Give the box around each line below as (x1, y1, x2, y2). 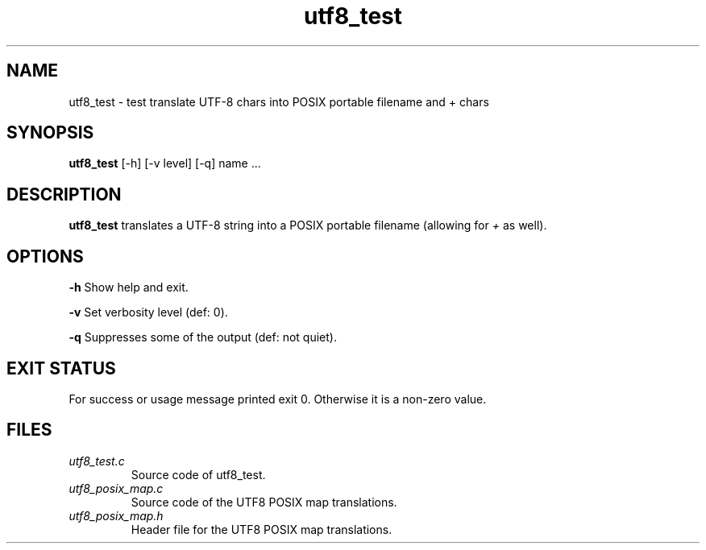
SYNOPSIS (6, 122, 94, 143)
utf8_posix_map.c (69, 481, 164, 495)
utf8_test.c (69, 453, 125, 468)
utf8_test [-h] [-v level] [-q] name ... (69, 156, 261, 171)
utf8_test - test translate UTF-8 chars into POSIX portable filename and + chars (69, 94, 489, 109)
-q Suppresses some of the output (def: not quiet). (69, 330, 337, 345)
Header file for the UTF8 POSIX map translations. (131, 522, 392, 536)
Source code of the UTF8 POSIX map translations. (131, 494, 397, 509)
